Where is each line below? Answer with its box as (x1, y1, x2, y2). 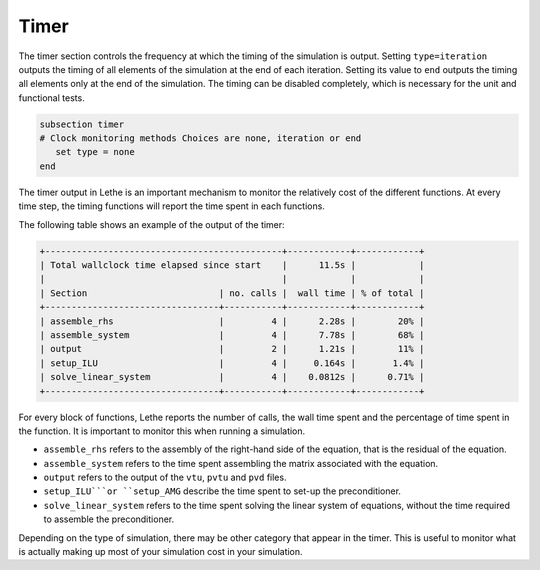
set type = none (55, 146, 135, 158)
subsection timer (39, 118, 125, 130)
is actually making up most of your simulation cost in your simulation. (18, 546, 304, 558)
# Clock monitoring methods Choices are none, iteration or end (39, 133, 362, 144)
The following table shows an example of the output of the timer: (18, 218, 285, 230)
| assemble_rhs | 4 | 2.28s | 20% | (39, 315, 425, 327)
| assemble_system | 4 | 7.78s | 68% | (39, 329, 425, 340)
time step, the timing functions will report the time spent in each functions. (18, 200, 325, 212)
